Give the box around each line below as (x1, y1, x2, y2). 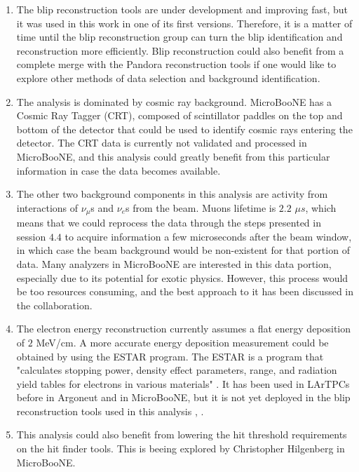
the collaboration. (16, 297, 93, 312)
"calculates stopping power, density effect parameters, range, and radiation (16, 363, 337, 377)
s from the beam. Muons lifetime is (126, 200, 276, 215)
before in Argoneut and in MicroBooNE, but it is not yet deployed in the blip (16, 390, 351, 405)
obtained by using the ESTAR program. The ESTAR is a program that (16, 349, 324, 363)
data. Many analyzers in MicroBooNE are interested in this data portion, (16, 256, 332, 271)
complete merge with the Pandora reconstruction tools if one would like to (16, 57, 337, 72)
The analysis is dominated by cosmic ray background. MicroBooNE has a (16, 94, 332, 109)
